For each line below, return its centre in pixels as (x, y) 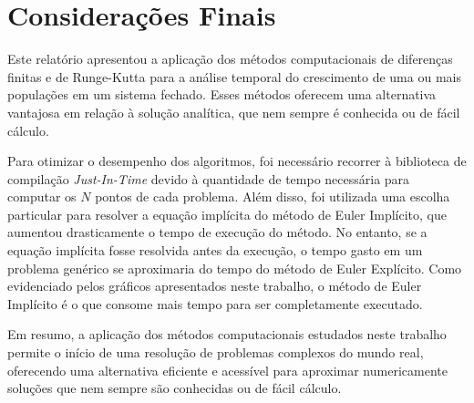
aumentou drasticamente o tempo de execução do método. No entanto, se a (217, 232)
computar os (42, 196)
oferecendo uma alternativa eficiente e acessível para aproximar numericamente (227, 370)
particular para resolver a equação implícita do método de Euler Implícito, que (227, 214)
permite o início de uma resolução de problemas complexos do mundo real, (216, 352)
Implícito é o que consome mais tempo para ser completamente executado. (215, 303)
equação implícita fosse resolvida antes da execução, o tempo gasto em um (215, 250)
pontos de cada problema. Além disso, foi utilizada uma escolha (273, 196)
